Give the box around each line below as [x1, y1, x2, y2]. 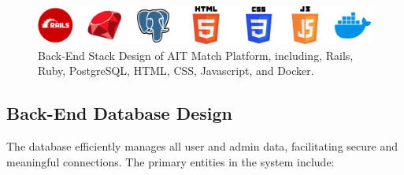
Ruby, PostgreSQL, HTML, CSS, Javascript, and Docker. [38, 62, 314, 79]
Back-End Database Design [6, 101, 233, 125]
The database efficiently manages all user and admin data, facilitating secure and [6, 138, 398, 155]
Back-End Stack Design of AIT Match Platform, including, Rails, [38, 47, 354, 63]
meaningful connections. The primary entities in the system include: [6, 153, 335, 169]
